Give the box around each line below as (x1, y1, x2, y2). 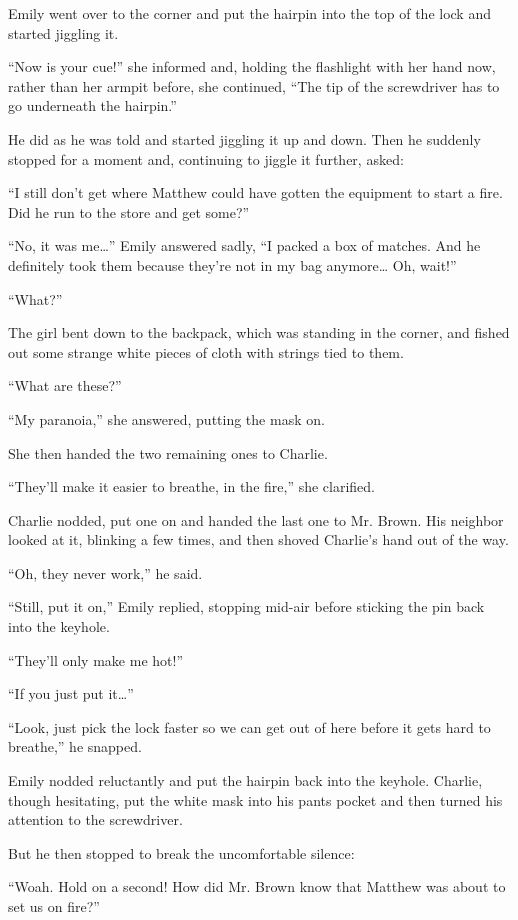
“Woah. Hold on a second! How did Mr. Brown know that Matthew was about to (8, 876, 506, 897)
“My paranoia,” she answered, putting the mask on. (8, 408, 325, 429)
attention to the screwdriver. (8, 809, 183, 830)
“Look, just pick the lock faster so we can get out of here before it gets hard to (8, 716, 491, 737)
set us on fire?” (8, 896, 100, 916)
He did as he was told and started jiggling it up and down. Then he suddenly (8, 128, 481, 149)
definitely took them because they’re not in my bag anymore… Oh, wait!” (8, 254, 457, 275)
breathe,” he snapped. (8, 736, 142, 757)
